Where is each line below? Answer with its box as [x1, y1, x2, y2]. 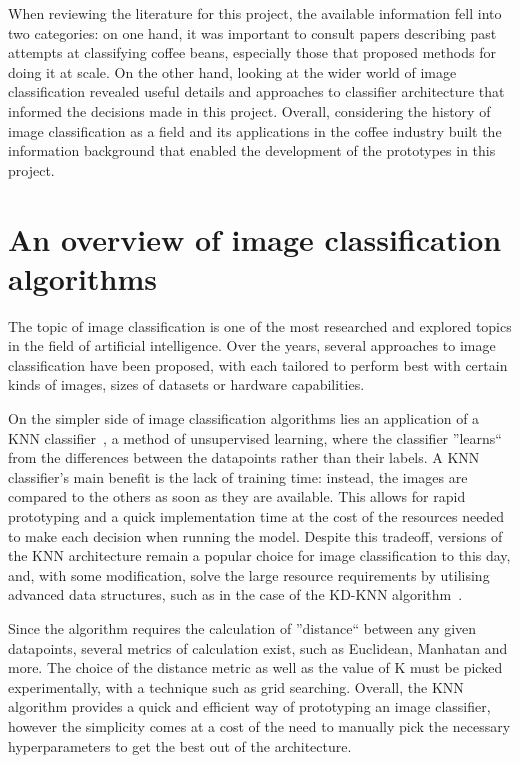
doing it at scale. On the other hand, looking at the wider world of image [8, 61, 457, 82]
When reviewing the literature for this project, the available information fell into [8, 3, 502, 23]
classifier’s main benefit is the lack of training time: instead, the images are [8, 466, 468, 487]
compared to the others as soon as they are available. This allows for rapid [8, 486, 466, 507]
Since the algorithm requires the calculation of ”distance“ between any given [8, 617, 477, 638]
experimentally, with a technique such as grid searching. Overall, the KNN [8, 676, 464, 697]
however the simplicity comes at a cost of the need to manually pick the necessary [8, 715, 511, 736]
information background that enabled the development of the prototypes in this [8, 140, 496, 161]
